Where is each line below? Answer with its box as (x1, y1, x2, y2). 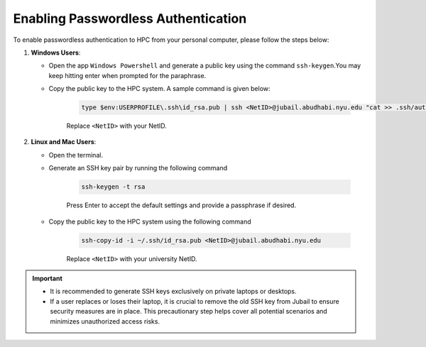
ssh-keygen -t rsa (81, 183, 146, 191)
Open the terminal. (48, 150, 103, 159)
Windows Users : (31, 48, 81, 57)
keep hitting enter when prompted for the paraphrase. (48, 71, 207, 79)
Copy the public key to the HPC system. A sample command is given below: (48, 84, 271, 93)
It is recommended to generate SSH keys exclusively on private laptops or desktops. (50, 287, 297, 296)
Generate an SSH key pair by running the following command (48, 164, 228, 172)
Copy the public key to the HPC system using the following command (48, 217, 251, 226)
